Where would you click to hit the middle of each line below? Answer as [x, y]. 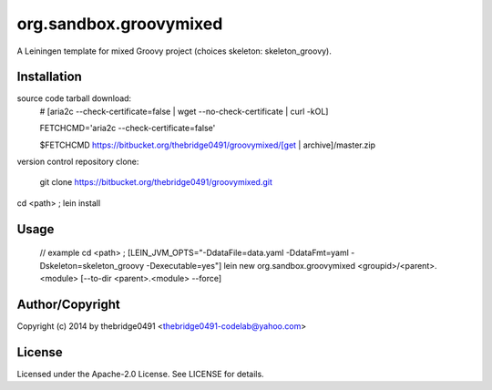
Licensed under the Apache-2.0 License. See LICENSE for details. [140, 374]
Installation [49, 77]
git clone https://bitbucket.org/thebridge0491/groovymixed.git [156, 182]
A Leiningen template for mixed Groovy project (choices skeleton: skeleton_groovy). [174, 51]
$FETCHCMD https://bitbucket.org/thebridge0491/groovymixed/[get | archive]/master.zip [207, 145]
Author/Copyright [68, 304]
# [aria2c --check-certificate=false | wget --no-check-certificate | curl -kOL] [184, 111]
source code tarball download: [74, 98]
